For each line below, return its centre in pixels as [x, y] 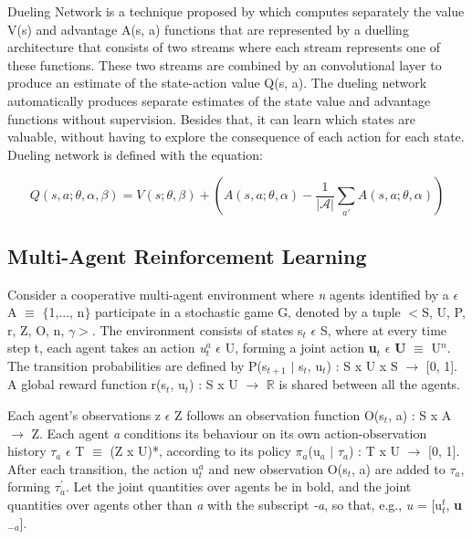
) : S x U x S [362, 365]
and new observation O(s [278, 468]
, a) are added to [399, 468]
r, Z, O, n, [36, 329]
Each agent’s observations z [84, 414]
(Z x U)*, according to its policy [200, 451]
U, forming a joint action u [301, 348]
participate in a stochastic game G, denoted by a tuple [248, 312]
